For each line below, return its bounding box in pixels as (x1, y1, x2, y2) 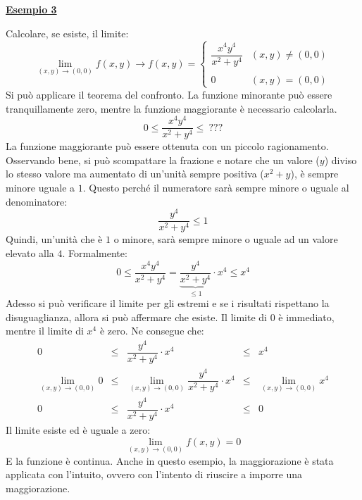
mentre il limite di (6, 323, 84, 338)
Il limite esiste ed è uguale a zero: (6, 423, 151, 437)
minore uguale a (6, 180, 75, 195)
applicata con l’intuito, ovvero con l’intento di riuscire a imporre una (6, 467, 303, 482)
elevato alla (6, 245, 54, 260)
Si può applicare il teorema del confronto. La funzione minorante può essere (6, 87, 332, 101)
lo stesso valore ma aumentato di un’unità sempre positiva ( (6, 166, 264, 181)
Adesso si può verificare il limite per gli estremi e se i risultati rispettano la (6, 296, 330, 311)
